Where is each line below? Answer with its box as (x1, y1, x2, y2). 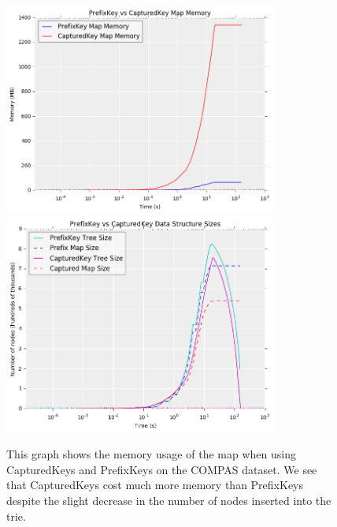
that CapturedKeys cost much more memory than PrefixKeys (6, 477, 304, 493)
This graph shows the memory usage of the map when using (6, 446, 296, 462)
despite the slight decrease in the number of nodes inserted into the (6, 491, 331, 508)
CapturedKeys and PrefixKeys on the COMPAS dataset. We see (6, 461, 317, 477)
